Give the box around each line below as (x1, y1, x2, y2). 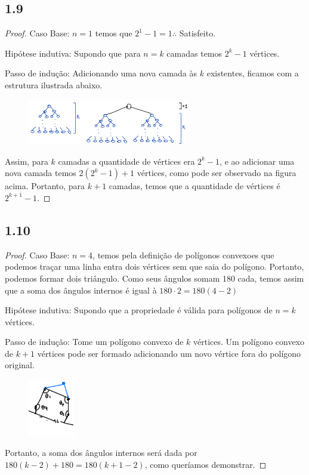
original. (5, 359, 35, 371)
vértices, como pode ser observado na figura (137, 166, 296, 179)
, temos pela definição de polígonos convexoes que (92, 248, 274, 261)
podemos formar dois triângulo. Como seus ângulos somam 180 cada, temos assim (5, 272, 304, 284)
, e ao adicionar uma (220, 155, 295, 167)
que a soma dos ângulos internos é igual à (5, 283, 157, 296)
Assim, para (5, 155, 48, 167)
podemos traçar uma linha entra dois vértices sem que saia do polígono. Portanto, (5, 260, 304, 273)
